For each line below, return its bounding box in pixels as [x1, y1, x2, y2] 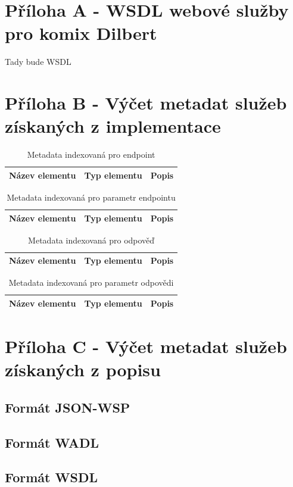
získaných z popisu [5, 357, 161, 382]
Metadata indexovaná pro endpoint [27, 148, 155, 161]
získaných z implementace [5, 114, 221, 138]
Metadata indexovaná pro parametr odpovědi [8, 276, 174, 289]
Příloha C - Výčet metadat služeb [5, 334, 287, 358]
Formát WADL [5, 433, 99, 451]
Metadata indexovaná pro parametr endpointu [7, 191, 176, 203]
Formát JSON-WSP [5, 398, 130, 416]
